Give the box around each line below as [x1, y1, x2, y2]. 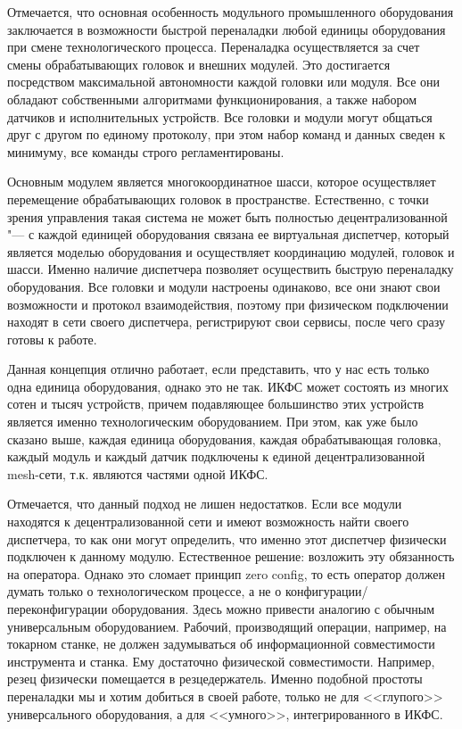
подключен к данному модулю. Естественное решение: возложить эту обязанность [7, 547, 455, 566]
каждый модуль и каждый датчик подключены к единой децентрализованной [7, 447, 425, 466]
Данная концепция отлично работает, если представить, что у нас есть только [7, 360, 430, 378]
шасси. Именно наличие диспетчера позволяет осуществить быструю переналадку [7, 260, 454, 278]
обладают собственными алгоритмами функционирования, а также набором [7, 89, 417, 108]
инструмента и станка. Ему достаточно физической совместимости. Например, [7, 651, 435, 670]
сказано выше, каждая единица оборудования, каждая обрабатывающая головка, [7, 429, 441, 448]
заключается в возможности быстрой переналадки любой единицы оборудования [7, 20, 446, 38]
